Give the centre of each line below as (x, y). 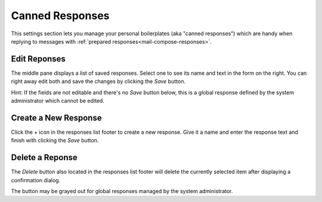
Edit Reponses (38, 59)
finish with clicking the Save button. (55, 140)
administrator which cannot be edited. (58, 101)
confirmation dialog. (36, 180)
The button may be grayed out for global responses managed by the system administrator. (122, 191)
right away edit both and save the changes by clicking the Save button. (98, 81)
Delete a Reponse (44, 157)
